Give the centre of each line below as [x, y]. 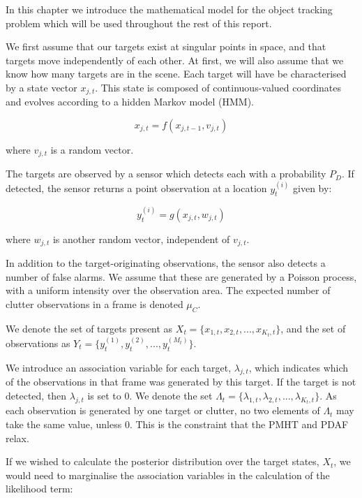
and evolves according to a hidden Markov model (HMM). [130, 102]
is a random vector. [92, 150]
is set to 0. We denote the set [150, 396]
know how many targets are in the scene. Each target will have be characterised [176, 74]
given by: [312, 188]
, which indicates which [299, 367]
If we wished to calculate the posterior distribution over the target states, [163, 461]
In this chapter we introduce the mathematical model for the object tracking [169, 9]
